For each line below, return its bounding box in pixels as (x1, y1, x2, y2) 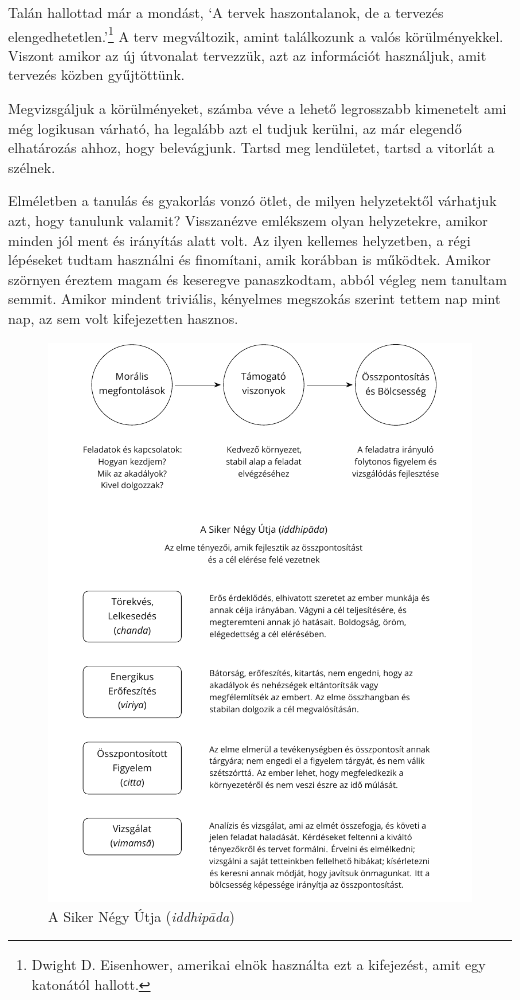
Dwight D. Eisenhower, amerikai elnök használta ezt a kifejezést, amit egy (31, 954, 486, 975)
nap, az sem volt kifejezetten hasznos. (8, 307, 239, 328)
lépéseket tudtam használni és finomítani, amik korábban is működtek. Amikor (8, 249, 491, 270)
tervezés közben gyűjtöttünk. (8, 64, 185, 85)
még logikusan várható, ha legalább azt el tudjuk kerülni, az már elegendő (8, 117, 462, 138)
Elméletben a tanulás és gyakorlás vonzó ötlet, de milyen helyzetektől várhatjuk (8, 190, 497, 211)
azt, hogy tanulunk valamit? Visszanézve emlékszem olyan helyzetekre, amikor (8, 210, 488, 230)
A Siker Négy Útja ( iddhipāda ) (48, 905, 235, 926)
